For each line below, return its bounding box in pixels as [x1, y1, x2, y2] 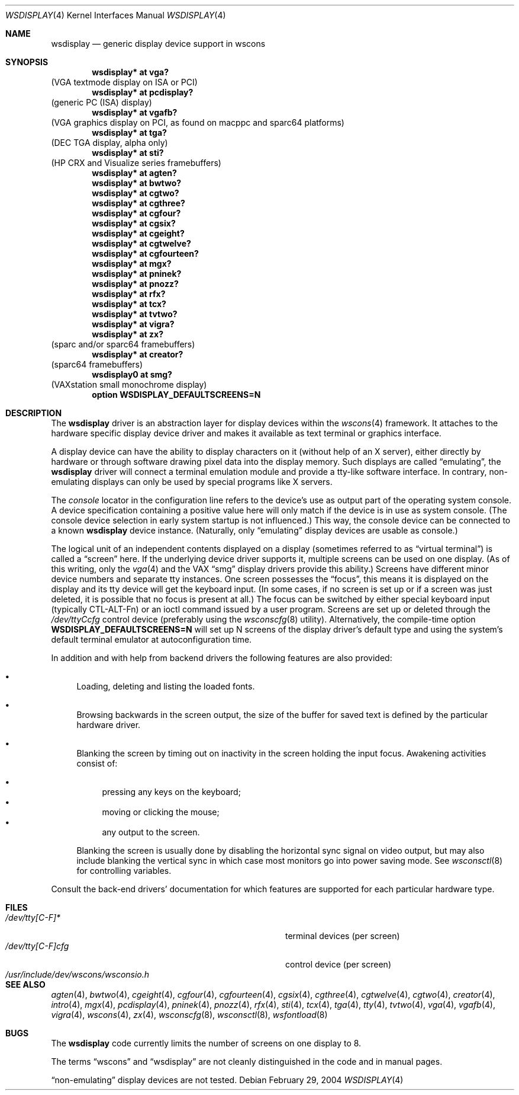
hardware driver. [76, 720, 141, 730]
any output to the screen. [102, 827, 200, 837]
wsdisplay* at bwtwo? [92, 178, 182, 188]
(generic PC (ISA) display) [51, 97, 152, 107]
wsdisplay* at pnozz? [92, 279, 179, 289]
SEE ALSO [5, 979, 46, 989]
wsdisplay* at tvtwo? [92, 309, 178, 319]
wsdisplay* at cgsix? [92, 218, 176, 228]
